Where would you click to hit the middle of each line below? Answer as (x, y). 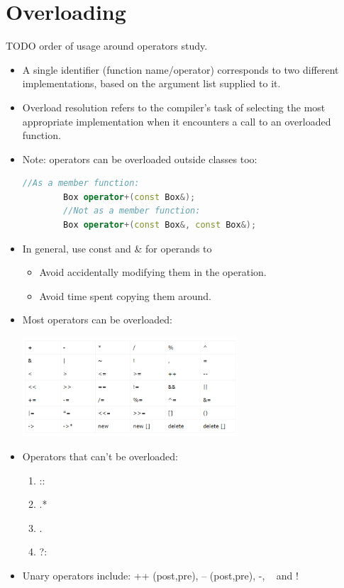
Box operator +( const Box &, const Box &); (160, 225)
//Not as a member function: (132, 211)
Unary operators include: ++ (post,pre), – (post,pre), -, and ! (160, 575)
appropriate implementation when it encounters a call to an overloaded (177, 121)
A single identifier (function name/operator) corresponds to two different (181, 69)
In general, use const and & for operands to (117, 248)
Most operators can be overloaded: (97, 320)
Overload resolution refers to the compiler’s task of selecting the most (174, 107)
